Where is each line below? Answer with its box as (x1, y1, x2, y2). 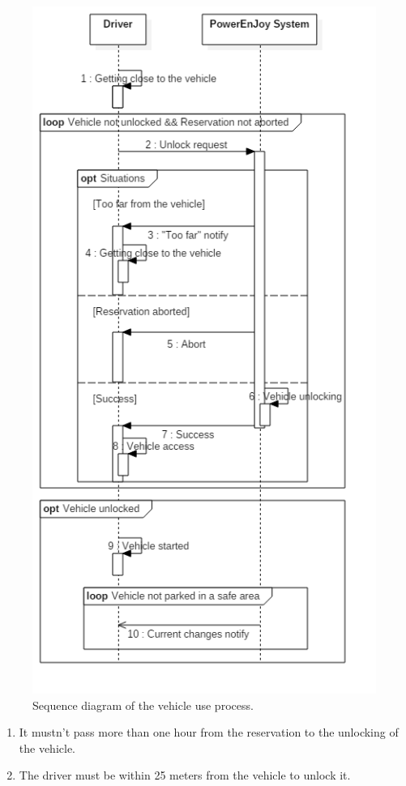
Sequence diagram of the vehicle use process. (32, 696, 254, 713)
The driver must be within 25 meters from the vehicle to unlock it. (19, 767, 351, 784)
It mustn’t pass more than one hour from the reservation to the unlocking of (19, 724, 399, 741)
